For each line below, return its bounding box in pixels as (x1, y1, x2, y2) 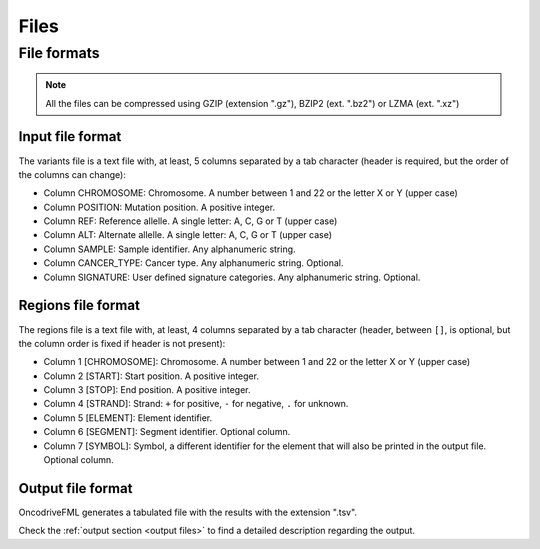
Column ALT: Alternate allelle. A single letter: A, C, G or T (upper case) (43, 229, 333, 241)
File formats (18, 44, 100, 62)
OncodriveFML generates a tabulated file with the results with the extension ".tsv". (18, 506, 358, 518)
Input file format (18, 128, 122, 145)
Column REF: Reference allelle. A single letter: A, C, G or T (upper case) (43, 215, 338, 227)
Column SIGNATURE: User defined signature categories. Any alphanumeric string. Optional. (43, 271, 421, 283)
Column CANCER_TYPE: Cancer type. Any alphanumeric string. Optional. (43, 257, 344, 269)
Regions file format (18, 297, 140, 314)
